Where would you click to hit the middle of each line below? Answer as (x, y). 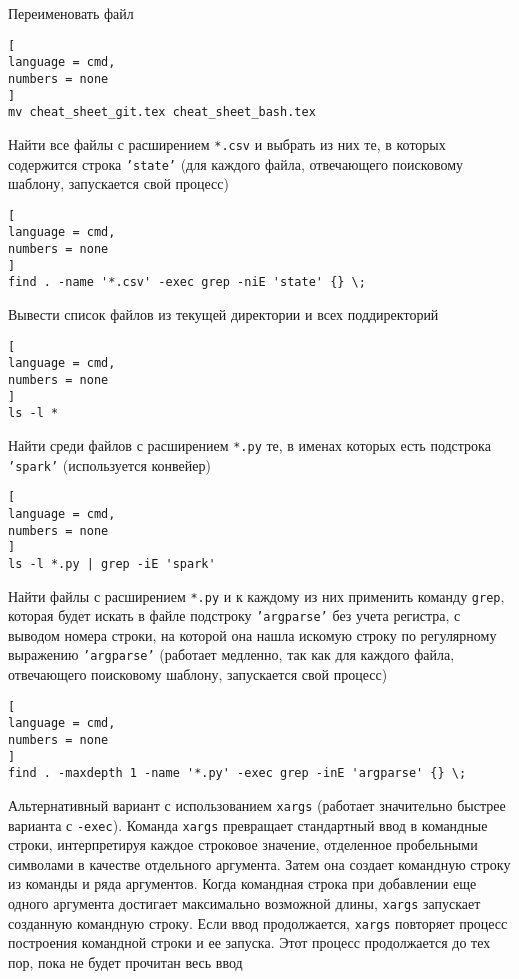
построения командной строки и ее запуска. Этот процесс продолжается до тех (249, 942)
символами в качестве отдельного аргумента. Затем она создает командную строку (259, 863)
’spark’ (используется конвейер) (109, 464)
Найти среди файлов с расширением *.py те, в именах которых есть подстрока (249, 444)
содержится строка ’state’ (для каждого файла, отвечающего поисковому (236, 163)
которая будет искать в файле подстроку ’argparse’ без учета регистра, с (234, 615)
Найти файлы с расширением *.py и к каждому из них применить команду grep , (256, 595)
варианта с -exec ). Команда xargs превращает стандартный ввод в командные (248, 824)
